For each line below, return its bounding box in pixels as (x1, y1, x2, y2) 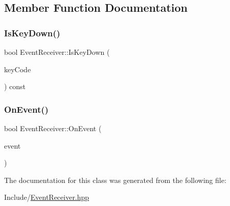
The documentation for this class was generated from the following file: (4, 174, 226, 185)
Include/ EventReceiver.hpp (4, 192, 89, 202)
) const (4, 81, 26, 92)
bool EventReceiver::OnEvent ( (4, 123, 102, 133)
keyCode (4, 64, 31, 74)
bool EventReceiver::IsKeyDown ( (4, 47, 110, 57)
